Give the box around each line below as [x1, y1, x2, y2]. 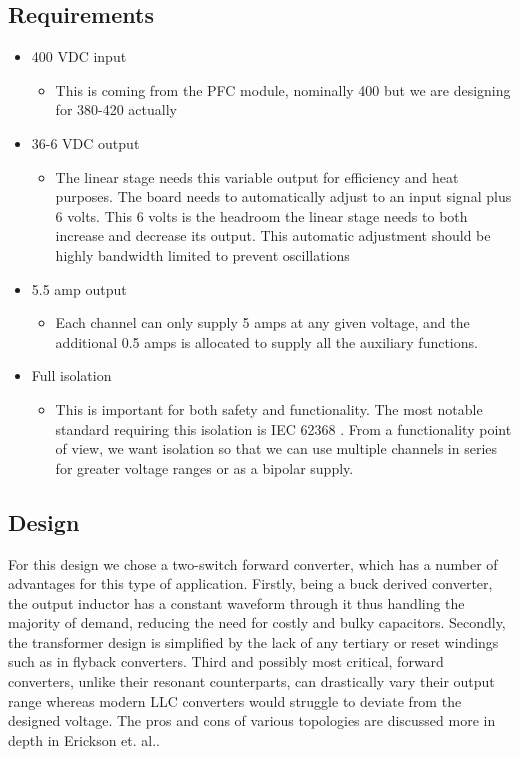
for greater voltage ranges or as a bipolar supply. [55, 457, 354, 478]
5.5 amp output [31, 278, 127, 299]
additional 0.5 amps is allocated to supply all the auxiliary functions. [55, 331, 478, 352]
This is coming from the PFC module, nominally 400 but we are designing [55, 79, 511, 100]
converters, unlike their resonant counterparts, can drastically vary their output [8, 671, 495, 692]
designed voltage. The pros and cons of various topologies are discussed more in [8, 710, 496, 731]
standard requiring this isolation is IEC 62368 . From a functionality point [55, 418, 512, 439]
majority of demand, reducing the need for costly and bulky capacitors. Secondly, [8, 612, 506, 633]
